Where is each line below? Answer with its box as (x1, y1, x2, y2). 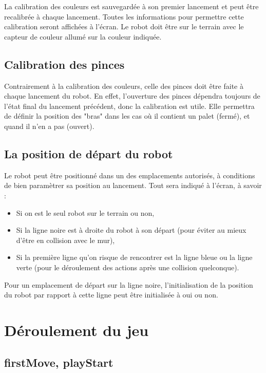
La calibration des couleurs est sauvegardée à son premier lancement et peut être (4, 1, 259, 11)
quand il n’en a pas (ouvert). (4, 120, 94, 131)
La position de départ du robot (4, 145, 173, 161)
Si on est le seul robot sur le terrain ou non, (16, 207, 155, 218)
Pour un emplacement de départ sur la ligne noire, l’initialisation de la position (4, 279, 253, 290)
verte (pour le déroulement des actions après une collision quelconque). (16, 262, 239, 272)
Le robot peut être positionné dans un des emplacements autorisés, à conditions (4, 170, 255, 180)
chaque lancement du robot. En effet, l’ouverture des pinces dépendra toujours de (4, 90, 260, 101)
